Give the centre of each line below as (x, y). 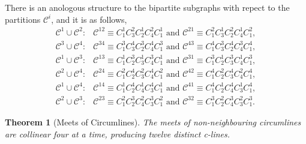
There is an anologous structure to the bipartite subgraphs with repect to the (147, 7)
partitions (23, 19)
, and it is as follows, (89, 19)
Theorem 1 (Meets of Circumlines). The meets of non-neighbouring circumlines (153, 122)
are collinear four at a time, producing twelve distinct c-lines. (118, 133)
